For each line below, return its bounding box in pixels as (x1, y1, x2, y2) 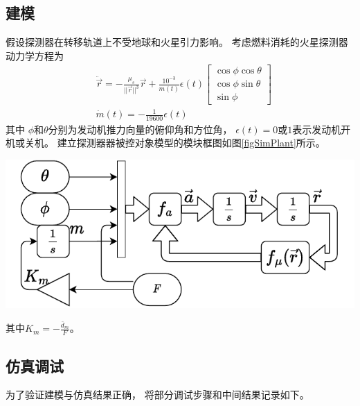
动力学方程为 (6, 48, 64, 62)
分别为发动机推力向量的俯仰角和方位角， (48, 121, 233, 136)
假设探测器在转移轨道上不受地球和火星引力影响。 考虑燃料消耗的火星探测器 (6, 35, 348, 49)
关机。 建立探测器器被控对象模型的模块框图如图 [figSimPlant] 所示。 (24, 135, 325, 150)
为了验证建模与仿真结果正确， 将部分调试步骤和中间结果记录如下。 (6, 387, 309, 402)
